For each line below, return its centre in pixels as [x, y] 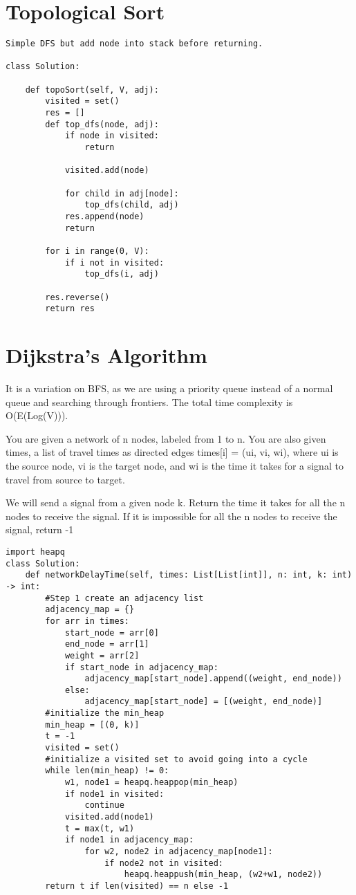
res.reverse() [77, 297]
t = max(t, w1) [100, 828]
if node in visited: [112, 136]
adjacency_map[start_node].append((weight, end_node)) [213, 679]
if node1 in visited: [114, 794]
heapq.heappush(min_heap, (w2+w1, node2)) [223, 875]
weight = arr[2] [102, 655]
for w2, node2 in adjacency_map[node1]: [179, 851]
